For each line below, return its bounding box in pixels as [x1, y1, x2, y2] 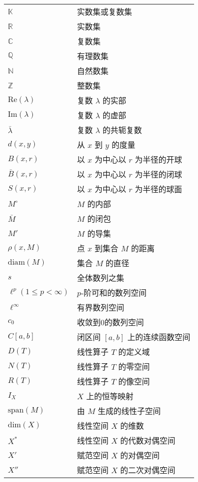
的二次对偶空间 [120, 464, 175, 476]
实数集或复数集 [77, 6, 132, 17]
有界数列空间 [77, 302, 124, 313]
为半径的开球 [135, 154, 182, 165]
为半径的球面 [135, 183, 182, 195]
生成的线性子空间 [98, 405, 161, 416]
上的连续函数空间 [127, 331, 191, 343]
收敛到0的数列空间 [77, 316, 144, 328]
